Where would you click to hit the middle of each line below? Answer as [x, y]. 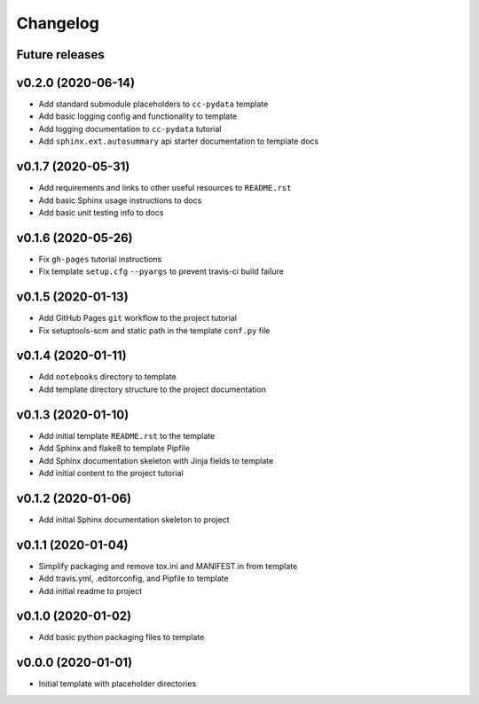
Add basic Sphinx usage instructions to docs [120, 200]
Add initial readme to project [90, 591]
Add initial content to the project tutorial [111, 473]
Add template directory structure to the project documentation [152, 389]
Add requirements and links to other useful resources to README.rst [165, 188]
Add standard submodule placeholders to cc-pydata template [153, 104]
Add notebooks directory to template [107, 377]
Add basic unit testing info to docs [101, 212]
